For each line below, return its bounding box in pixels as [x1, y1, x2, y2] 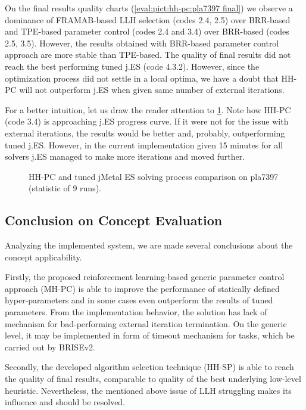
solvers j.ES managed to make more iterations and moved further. [5, 150, 245, 163]
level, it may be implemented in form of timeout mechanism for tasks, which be [5, 329, 295, 341]
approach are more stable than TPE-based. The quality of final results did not [5, 48, 291, 61]
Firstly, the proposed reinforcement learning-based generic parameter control [5, 271, 285, 283]
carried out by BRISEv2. [5, 340, 95, 353]
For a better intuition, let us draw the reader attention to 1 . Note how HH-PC [5, 103, 291, 116]
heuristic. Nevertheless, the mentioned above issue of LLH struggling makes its [5, 384, 292, 396]
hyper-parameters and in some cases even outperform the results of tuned [5, 294, 273, 306]
